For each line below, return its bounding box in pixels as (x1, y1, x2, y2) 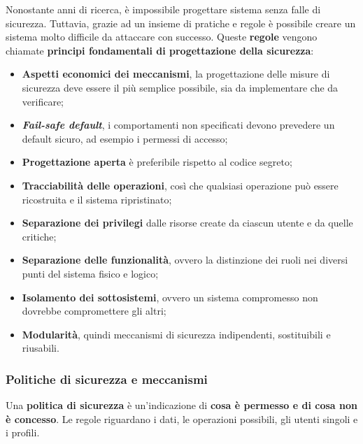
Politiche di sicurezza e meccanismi (6, 370, 208, 387)
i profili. (6, 425, 40, 440)
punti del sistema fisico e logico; (22, 266, 159, 280)
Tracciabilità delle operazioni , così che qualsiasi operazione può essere (22, 178, 339, 192)
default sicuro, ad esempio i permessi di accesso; (22, 131, 228, 145)
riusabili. (22, 341, 59, 355)
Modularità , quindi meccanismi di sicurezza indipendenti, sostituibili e (22, 327, 331, 341)
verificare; (22, 94, 64, 108)
